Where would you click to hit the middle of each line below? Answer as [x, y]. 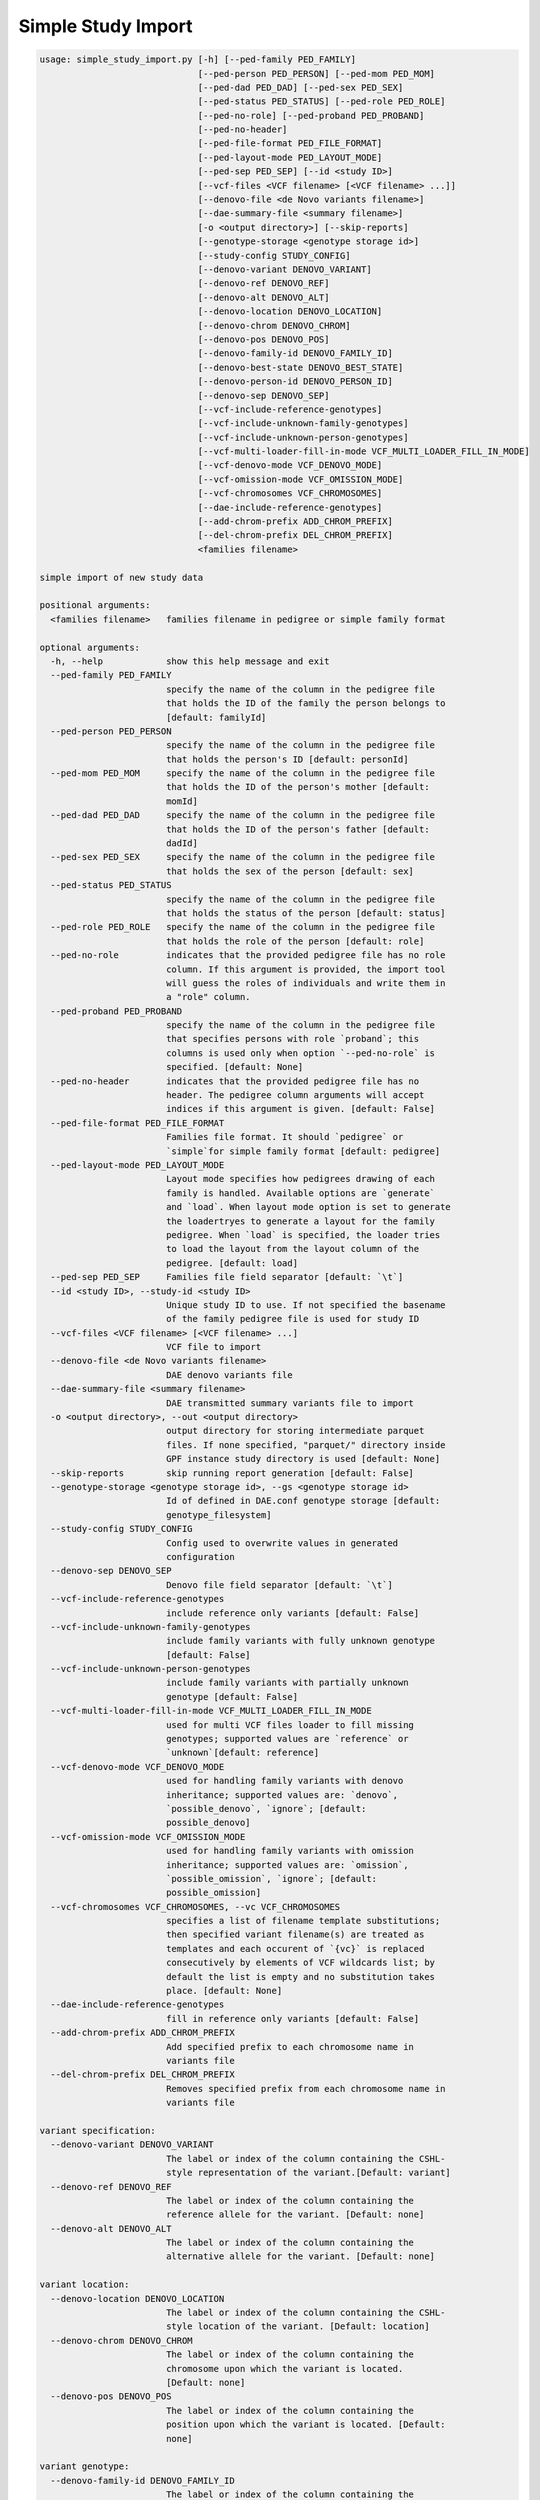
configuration [200, 1556]
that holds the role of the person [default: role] [295, 941]
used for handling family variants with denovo [284, 1781]
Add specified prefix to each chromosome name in [290, 2046]
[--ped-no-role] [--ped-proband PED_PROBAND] [311, 115]
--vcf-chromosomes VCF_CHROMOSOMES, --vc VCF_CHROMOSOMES [195, 1906]
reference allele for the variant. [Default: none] [295, 2214]
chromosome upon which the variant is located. [284, 2368]
